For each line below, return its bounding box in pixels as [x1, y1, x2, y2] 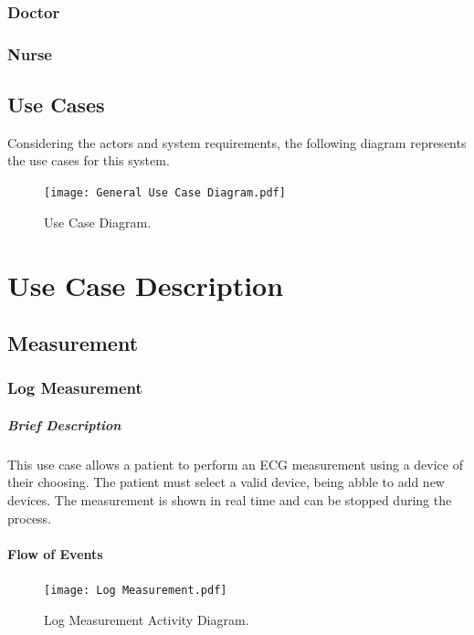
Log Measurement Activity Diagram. [44, 609, 249, 629]
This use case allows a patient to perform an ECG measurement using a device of [7, 454, 463, 473]
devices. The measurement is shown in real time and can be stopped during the [7, 491, 452, 510]
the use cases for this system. [7, 151, 170, 170]
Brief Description [7, 415, 121, 434]
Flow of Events [7, 544, 103, 563]
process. [7, 508, 52, 527]
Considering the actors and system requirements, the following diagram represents [7, 132, 467, 152]
